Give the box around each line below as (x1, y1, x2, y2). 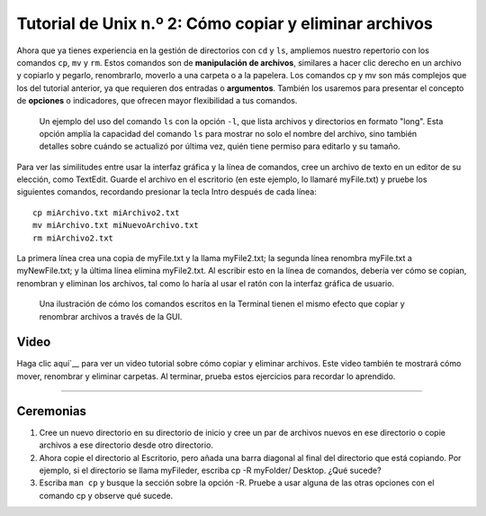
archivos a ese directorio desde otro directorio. (39, 439, 213, 450)
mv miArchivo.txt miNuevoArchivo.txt (32, 221, 200, 231)
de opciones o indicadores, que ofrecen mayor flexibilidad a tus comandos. (16, 95, 298, 106)
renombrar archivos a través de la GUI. (39, 311, 183, 321)
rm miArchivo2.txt (32, 232, 114, 243)
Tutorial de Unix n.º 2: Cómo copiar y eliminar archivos (16, 14, 434, 33)
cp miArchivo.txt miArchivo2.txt (32, 207, 180, 218)
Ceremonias (16, 403, 87, 419)
